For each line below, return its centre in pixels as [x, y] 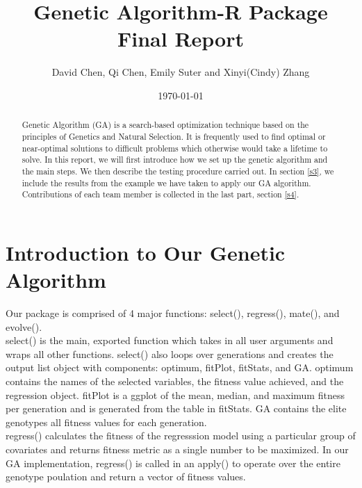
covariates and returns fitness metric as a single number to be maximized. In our [177, 449]
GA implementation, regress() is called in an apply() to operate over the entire [173, 463]
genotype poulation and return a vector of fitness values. [126, 477]
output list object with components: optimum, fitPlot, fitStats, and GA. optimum [180, 367]
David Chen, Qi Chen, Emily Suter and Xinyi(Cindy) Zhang [181, 72]
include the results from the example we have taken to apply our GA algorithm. [166, 182]
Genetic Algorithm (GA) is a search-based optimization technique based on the [165, 125]
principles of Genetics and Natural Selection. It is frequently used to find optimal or [174, 136]
